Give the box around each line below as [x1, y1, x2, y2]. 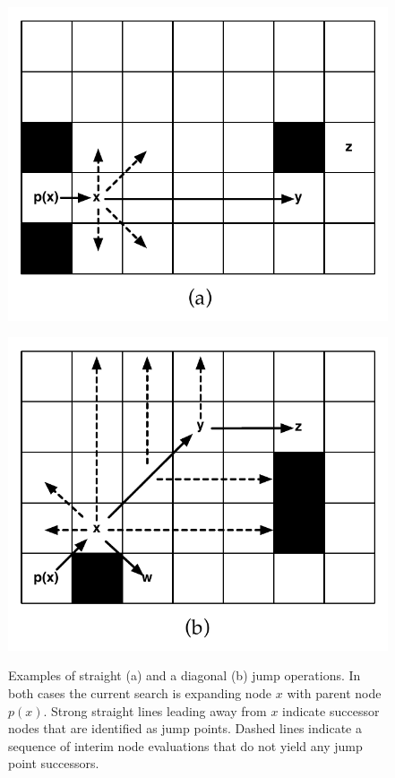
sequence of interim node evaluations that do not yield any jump [8, 736, 363, 755]
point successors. [8, 754, 99, 773]
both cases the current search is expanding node [8, 684, 272, 703]
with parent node [287, 684, 382, 703]
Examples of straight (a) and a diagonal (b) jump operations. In [8, 666, 361, 685]
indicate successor [282, 701, 380, 720]
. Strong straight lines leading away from [43, 701, 267, 720]
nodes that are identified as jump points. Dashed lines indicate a [8, 719, 362, 738]
